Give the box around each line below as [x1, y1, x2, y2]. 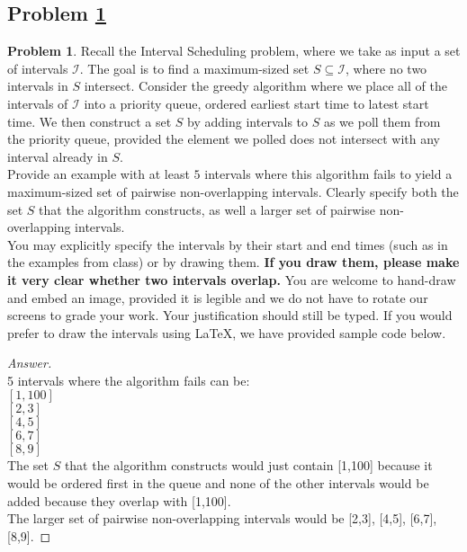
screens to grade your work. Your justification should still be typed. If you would [7, 306, 453, 325]
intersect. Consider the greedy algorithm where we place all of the [84, 76, 447, 95]
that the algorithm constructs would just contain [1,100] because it [64, 456, 433, 475]
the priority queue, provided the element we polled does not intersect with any [7, 129, 440, 148]
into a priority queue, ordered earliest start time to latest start [84, 93, 429, 112]
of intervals [7, 58, 68, 77]
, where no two [345, 58, 427, 77]
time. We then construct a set [7, 111, 172, 130]
